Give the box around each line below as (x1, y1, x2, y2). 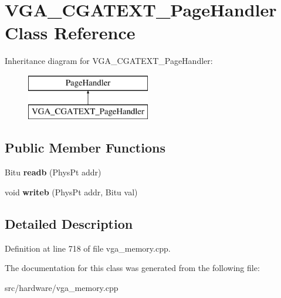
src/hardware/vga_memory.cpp (5, 281, 119, 293)
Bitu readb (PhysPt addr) (5, 166, 101, 178)
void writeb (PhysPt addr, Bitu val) (5, 185, 138, 198)
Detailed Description (5, 214, 133, 232)
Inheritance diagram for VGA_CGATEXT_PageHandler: (5, 55, 213, 67)
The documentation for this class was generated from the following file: (5, 262, 260, 274)
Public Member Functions (5, 138, 165, 157)
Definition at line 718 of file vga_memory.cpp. (5, 242, 171, 254)
